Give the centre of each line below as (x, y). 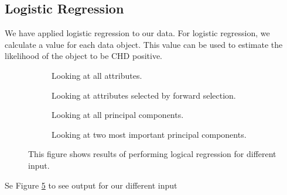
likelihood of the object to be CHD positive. (84, 56)
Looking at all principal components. (118, 115)
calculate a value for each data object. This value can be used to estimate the (144, 44)
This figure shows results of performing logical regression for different (152, 154)
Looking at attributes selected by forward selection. (144, 95)
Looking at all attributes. (97, 75)
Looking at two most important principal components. (149, 134)
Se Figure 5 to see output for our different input (91, 185)
